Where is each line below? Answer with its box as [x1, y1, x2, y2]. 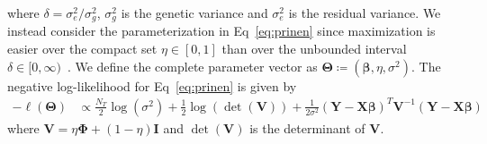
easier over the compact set [7, 39, 158, 58]
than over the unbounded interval [221, 39, 407, 58]
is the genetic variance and [121, 4, 268, 21]
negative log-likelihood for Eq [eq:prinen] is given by [7, 76, 297, 95]
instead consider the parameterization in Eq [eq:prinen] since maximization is [7, 21, 436, 40]
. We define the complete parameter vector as [67, 56, 318, 75]
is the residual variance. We [288, 4, 441, 21]
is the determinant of [249, 118, 365, 137]
